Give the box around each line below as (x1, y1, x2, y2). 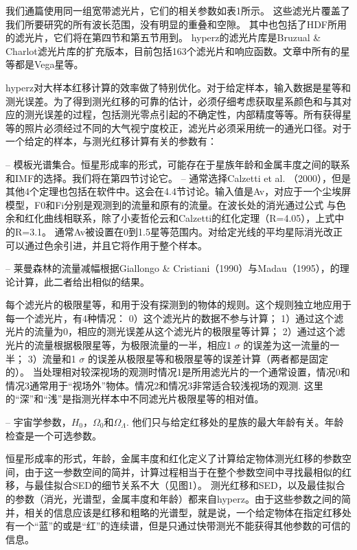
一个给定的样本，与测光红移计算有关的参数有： (5, 134, 217, 148)
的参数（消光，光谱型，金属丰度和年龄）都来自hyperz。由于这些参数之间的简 (5, 492, 351, 505)
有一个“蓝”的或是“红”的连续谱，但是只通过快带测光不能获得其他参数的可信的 (5, 518, 351, 533)
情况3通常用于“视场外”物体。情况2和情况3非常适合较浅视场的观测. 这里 (5, 378, 323, 392)
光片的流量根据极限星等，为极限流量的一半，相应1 (5, 338, 231, 352)
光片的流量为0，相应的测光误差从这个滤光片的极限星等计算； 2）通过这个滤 (5, 324, 345, 339)
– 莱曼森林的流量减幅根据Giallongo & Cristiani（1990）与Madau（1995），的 (5, 261, 340, 275)
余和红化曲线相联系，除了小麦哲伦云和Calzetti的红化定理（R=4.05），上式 (5, 211, 335, 225)
